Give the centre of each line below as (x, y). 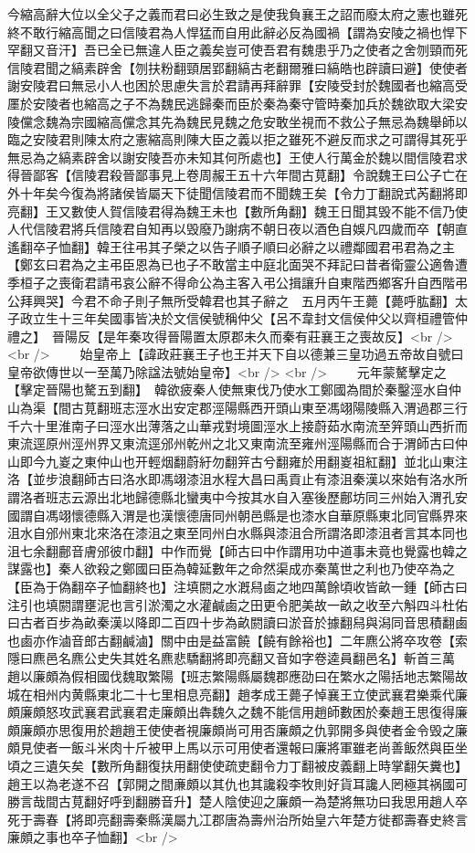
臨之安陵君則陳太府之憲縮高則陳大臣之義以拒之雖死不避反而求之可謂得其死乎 (237, 139)
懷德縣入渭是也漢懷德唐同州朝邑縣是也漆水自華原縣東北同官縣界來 (269, 515)
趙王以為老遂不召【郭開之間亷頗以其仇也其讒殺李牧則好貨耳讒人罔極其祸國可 (237, 783)
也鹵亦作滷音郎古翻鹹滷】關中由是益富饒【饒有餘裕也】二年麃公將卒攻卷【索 (237, 640)
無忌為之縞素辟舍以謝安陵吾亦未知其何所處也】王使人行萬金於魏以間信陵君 (231, 157)
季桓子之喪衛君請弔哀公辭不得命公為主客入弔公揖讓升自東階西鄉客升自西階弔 (237, 282)
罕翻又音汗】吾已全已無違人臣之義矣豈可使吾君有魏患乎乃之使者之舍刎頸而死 (237, 50)
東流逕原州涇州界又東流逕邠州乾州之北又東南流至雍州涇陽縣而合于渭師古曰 (231, 443)
